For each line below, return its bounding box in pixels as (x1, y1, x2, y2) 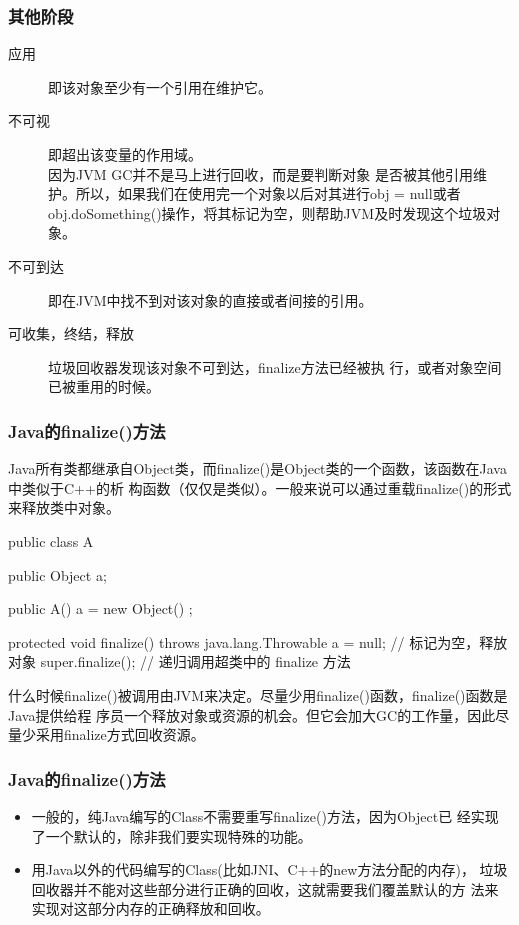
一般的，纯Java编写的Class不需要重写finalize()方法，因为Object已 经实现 (31, 805, 499, 826)
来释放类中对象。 (8, 497, 120, 518)
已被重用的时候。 (48, 376, 160, 397)
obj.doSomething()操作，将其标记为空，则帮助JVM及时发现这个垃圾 (48, 202, 487, 223)
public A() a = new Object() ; (8, 598, 193, 619)
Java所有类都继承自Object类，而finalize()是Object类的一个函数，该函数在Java (8, 458, 507, 479)
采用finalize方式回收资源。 (35, 724, 205, 745)
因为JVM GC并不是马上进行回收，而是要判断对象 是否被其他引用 (48, 163, 473, 184)
